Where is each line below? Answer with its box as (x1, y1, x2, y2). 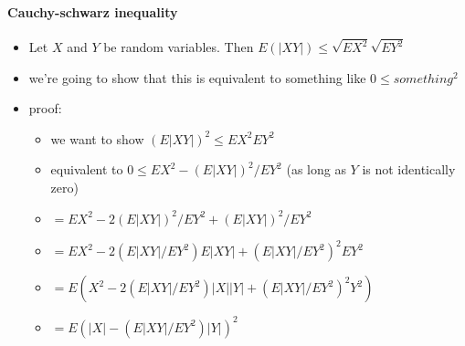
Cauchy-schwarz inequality (7, 2, 178, 21)
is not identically (362, 160, 456, 179)
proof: (28, 99, 62, 118)
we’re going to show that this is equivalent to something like (28, 68, 366, 87)
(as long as (286, 160, 346, 179)
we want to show (50, 129, 144, 148)
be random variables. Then (103, 37, 254, 57)
